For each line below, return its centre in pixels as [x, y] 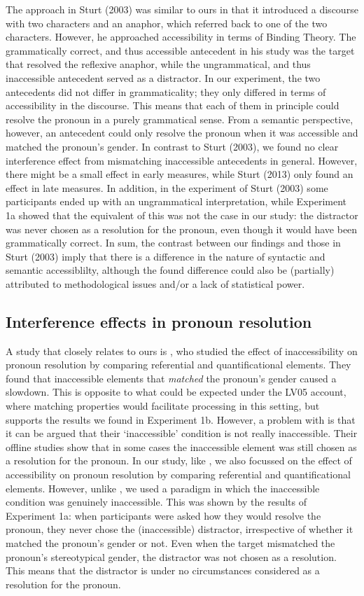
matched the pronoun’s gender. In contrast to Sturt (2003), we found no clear [172, 146]
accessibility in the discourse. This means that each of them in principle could [173, 105]
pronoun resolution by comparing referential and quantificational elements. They [178, 365]
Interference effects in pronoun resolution [159, 321]
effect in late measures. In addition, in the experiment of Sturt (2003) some [167, 187]
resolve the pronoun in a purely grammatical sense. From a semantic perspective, [180, 119]
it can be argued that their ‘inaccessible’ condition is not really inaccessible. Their [182, 433]
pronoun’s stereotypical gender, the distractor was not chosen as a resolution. [171, 556]
